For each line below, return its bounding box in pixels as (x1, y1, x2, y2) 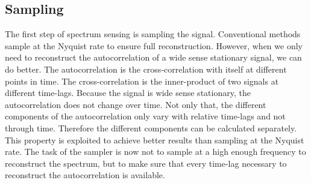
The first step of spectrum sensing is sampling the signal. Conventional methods (5, 28, 301, 40)
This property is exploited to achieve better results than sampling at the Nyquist (5, 133, 304, 146)
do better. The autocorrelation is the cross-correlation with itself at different (5, 62, 287, 75)
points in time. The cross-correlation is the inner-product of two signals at (5, 74, 279, 87)
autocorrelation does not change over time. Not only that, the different (5, 98, 266, 110)
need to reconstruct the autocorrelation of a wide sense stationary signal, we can (5, 51, 302, 64)
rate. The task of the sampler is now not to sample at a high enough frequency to (5, 145, 306, 158)
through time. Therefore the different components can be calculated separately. (5, 121, 297, 134)
